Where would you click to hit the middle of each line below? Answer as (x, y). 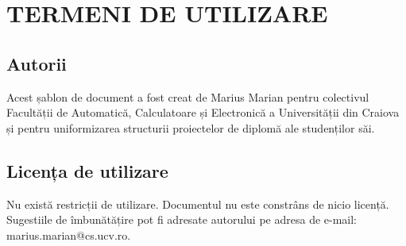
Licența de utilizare (87, 170)
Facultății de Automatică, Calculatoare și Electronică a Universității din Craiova (203, 112)
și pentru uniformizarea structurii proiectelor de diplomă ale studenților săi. (191, 127)
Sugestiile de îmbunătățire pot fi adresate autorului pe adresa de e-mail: (182, 219)
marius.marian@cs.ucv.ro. (69, 234)
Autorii (37, 63)
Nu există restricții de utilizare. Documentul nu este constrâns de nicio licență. (198, 204)
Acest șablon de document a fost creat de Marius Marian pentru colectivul (188, 96)
